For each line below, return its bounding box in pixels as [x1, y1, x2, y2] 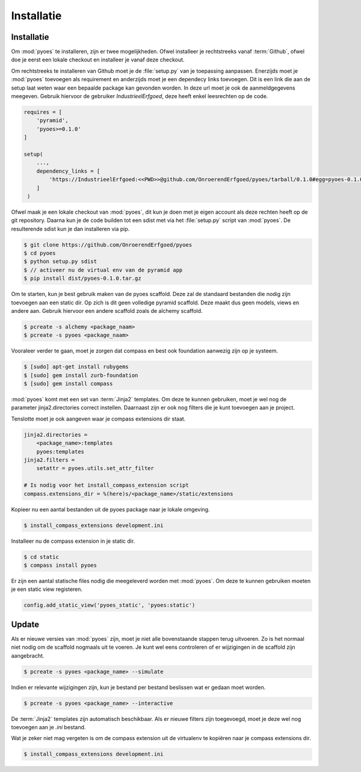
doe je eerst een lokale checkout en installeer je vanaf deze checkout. [11, 56, 185, 63]
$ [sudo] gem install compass [23, 380, 113, 388]
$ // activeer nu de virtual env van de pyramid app [23, 267, 183, 273]
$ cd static [23, 554, 60, 560]
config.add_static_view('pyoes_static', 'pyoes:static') [23, 602, 196, 609]
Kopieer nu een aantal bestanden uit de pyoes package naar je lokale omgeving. [11, 505, 210, 513]
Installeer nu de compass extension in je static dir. [11, 537, 135, 545]
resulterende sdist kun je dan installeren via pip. [11, 225, 130, 232]
